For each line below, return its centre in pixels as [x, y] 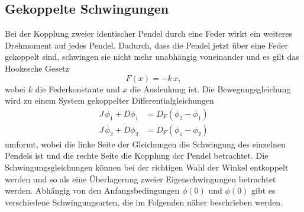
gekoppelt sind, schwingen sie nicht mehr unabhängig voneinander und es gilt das [152, 57]
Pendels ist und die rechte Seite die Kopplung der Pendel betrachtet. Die [137, 155]
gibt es [263, 190]
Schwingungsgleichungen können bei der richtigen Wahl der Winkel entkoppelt [147, 167]
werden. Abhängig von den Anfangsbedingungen [92, 190]
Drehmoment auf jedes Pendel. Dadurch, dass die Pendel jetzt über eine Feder [146, 45]
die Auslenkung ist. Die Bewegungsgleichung [211, 89]
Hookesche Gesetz [37, 68]
